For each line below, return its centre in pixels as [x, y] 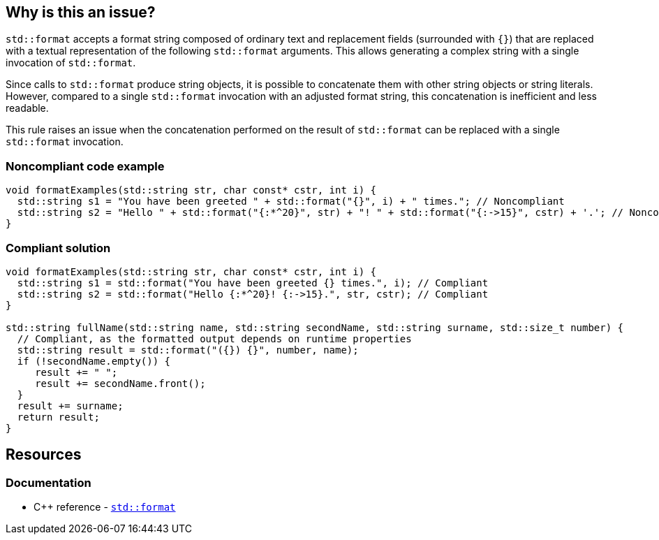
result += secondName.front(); [120, 383]
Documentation [49, 482]
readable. [27, 108]
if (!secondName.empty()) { [94, 361]
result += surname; [70, 406]
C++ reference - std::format [105, 507]
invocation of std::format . [71, 63]
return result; [58, 417]
